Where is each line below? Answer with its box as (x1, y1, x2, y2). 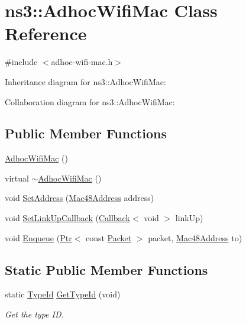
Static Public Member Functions (5, 260, 208, 278)
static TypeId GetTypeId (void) (5, 288, 121, 300)
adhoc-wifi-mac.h (51, 56, 113, 68)
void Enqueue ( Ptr (5, 231, 72, 244)
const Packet (85, 231, 132, 244)
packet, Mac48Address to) (148, 231, 242, 244)
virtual (5, 171, 29, 184)
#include (5, 56, 38, 68)
